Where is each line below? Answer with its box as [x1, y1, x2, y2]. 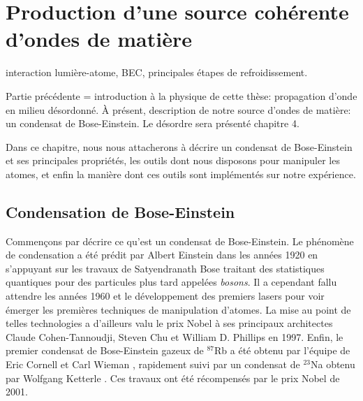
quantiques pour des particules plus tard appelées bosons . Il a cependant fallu [6, 275, 337, 289]
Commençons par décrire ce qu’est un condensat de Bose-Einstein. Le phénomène [6, 233, 354, 248]
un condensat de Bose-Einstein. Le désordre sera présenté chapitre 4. [6, 116, 299, 131]
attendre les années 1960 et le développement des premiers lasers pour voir [6, 289, 325, 303]
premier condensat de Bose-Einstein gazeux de [6, 343, 204, 358]
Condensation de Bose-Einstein [6, 200, 235, 222]
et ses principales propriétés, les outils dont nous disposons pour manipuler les [6, 153, 340, 168]
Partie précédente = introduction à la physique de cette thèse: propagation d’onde [6, 88, 357, 103]
